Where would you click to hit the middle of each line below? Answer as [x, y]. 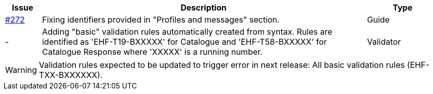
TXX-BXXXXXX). [71, 75]
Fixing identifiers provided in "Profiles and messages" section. [161, 20]
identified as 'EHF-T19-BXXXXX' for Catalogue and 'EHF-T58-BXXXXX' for [184, 42]
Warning [21, 70]
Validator [384, 42]
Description [204, 8]
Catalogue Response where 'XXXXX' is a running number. [152, 52]
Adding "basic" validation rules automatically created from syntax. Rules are [187, 32]
